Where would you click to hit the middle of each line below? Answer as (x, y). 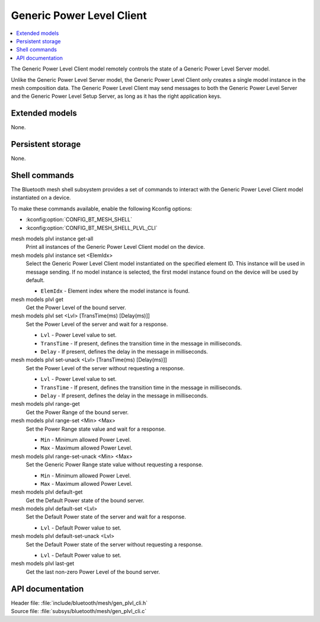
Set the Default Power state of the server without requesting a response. (114, 544)
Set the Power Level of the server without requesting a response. (105, 368)
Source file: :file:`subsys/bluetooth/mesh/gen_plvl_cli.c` (79, 611)
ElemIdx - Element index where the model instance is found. (115, 291)
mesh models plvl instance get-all (52, 238)
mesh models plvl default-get (47, 492)
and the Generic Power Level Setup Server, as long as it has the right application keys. (116, 96)
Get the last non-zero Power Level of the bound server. (93, 572)
